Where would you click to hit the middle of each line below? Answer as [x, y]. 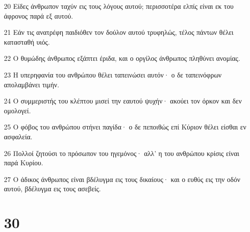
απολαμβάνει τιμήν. [32, 84]
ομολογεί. [17, 110]
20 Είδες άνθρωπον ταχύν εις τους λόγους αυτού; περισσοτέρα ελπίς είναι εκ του [119, 6]
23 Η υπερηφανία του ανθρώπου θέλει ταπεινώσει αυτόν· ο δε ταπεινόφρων [113, 74]
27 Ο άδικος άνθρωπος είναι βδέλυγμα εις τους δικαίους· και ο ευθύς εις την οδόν [122, 179]
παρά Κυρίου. [24, 163]
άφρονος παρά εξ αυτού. [38, 15]
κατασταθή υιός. [27, 41]
